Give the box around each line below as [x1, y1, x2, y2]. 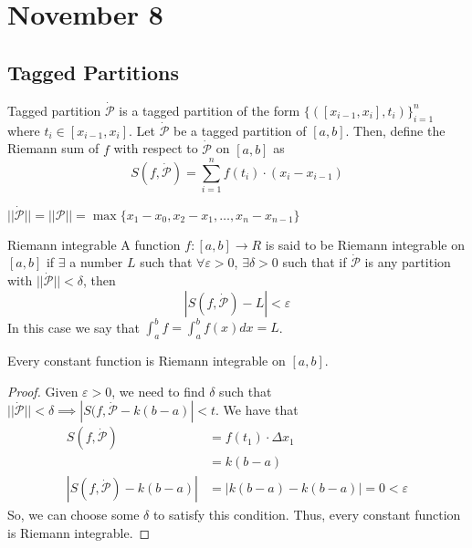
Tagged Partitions [7, 57, 179, 86]
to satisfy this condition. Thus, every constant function [152, 505, 461, 524]
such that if [282, 253, 347, 272]
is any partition [364, 253, 451, 272]
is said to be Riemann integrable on [265, 234, 465, 253]
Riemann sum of [7, 139, 100, 158]
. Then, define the [345, 120, 446, 140]
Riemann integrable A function [7, 234, 181, 253]
